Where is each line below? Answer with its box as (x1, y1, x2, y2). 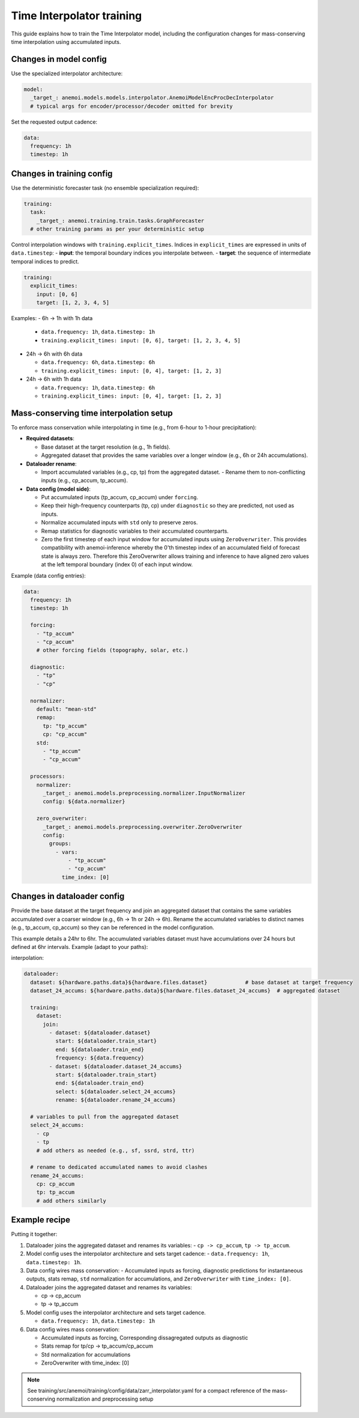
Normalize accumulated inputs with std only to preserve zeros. (41, 519, 198, 526)
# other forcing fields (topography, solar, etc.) (36, 647, 189, 654)
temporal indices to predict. (11, 258, 79, 265)
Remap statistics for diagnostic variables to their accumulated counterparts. (41, 527, 229, 535)
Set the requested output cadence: (11, 118, 98, 126)
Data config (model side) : (26, 485, 91, 492)
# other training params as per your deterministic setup (30, 226, 205, 232)
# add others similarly (36, 1197, 106, 1204)
